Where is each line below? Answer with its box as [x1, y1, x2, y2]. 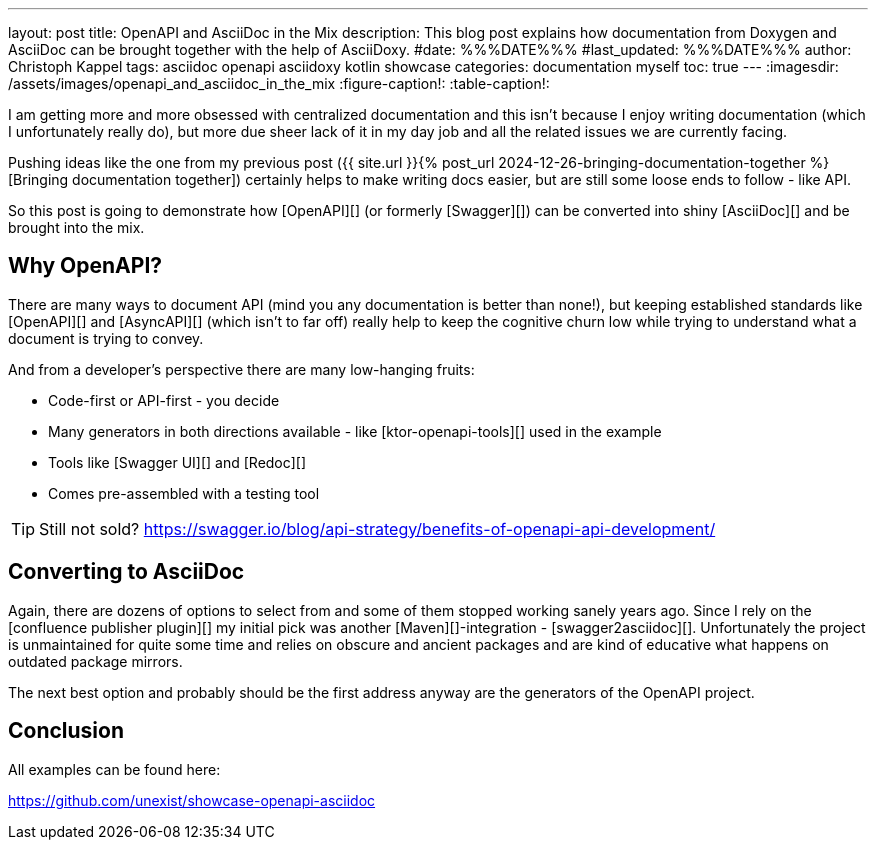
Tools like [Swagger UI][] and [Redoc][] [48, 453, 307, 471]
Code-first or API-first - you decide [48, 391, 280, 409]
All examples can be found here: [8, 760, 221, 778]
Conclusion [8, 718, 125, 744]
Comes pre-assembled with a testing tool [48, 484, 320, 502]
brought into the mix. [8, 219, 145, 236]
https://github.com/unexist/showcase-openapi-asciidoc [8, 791, 376, 809]
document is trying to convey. [8, 329, 204, 347]
